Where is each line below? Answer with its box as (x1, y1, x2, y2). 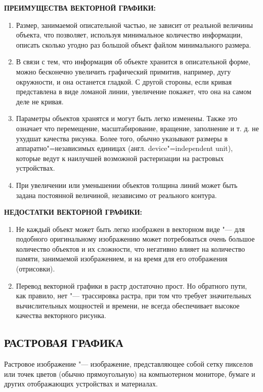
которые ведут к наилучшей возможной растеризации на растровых (16, 152, 224, 163)
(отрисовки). (16, 263, 55, 274)
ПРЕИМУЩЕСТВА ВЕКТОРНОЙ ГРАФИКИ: (4, 3, 156, 13)
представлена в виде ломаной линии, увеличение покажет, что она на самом (16, 86, 251, 97)
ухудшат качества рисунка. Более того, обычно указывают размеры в (16, 133, 228, 143)
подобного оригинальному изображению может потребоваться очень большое (16, 233, 255, 244)
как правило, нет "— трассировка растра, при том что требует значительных (16, 290, 251, 301)
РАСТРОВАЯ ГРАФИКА (4, 335, 123, 350)
